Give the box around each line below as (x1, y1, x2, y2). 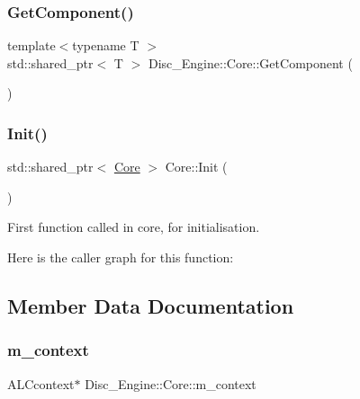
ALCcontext (7, 374, 75, 393)
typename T (72, 36, 139, 55)
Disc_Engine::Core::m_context (85, 374, 256, 393)
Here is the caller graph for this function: (7, 248, 234, 266)
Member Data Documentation (7, 291, 294, 319)
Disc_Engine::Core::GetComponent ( (148, 53, 353, 72)
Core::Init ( (165, 157, 228, 176)
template (7, 36, 56, 55)
